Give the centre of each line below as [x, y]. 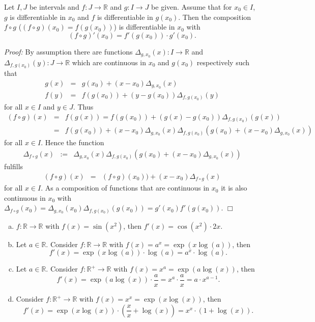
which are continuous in [109, 62]
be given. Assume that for [192, 7]
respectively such [223, 62]
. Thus [83, 107]
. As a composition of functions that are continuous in [125, 188]
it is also [234, 188]
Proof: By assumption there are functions [68, 51]
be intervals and [54, 7]
